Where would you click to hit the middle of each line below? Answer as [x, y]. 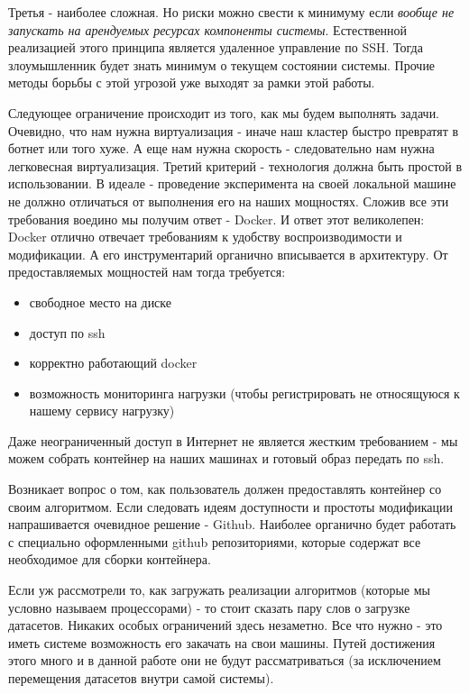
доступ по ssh [67, 332]
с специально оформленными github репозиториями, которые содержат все [215, 541]
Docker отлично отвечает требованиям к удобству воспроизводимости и [205, 237]
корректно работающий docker [113, 363]
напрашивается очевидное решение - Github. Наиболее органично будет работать [232, 524]
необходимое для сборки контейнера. [110, 559]
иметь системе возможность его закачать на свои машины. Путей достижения [222, 642]
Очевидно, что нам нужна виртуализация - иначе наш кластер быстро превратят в [234, 130]
